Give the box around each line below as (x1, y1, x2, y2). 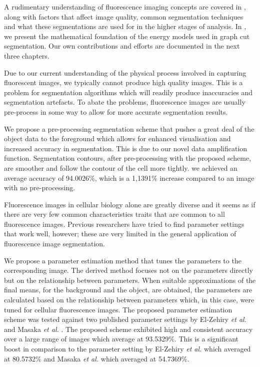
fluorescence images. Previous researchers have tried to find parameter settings (4, 218, 244, 229)
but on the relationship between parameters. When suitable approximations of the (4, 274, 256, 285)
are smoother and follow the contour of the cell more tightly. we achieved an (4, 162, 237, 173)
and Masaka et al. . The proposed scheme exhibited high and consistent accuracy (4, 323, 253, 334)
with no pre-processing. (4, 182, 75, 193)
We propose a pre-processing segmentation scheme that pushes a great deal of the (4, 123, 254, 134)
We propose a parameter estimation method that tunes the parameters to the (4, 255, 241, 265)
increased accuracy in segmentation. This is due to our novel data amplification (4, 143, 247, 153)
